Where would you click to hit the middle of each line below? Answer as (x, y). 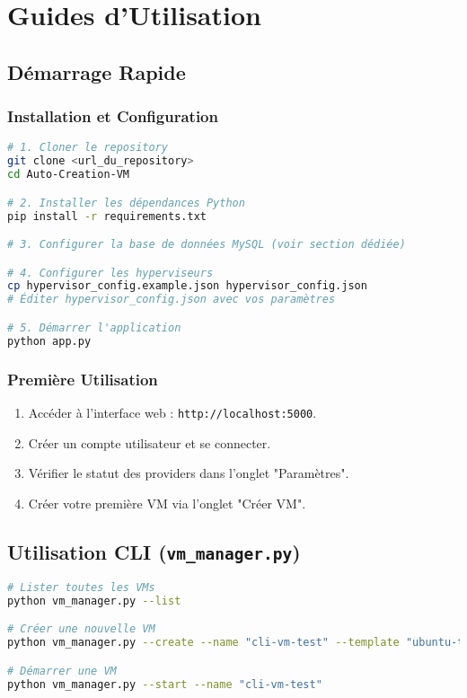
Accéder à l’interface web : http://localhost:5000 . (172, 412)
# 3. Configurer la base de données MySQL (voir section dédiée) (207, 245)
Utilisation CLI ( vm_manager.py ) (154, 551)
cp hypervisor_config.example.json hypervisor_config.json (187, 286)
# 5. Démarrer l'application (94, 327)
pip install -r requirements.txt (107, 216)
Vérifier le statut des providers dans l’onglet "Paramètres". (189, 473)
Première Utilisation (83, 379)
